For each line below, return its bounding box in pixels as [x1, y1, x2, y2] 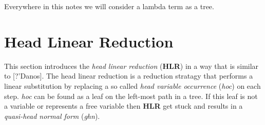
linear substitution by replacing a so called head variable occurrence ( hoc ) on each [4, 80, 261, 91]
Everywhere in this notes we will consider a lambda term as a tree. [4, 1, 214, 11]
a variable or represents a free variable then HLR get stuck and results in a [4, 101, 243, 111]
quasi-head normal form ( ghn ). [4, 110, 100, 121]
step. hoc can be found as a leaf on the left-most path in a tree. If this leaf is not [4, 90, 258, 101]
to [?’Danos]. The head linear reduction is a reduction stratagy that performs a [4, 70, 253, 81]
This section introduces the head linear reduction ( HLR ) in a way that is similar [4, 60, 259, 71]
